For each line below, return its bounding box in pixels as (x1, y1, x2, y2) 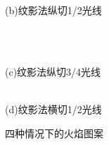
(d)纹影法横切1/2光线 (5, 101, 102, 116)
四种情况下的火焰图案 (5, 125, 103, 140)
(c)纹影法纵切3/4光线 (5, 64, 101, 79)
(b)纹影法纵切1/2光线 (5, 3, 102, 17)
